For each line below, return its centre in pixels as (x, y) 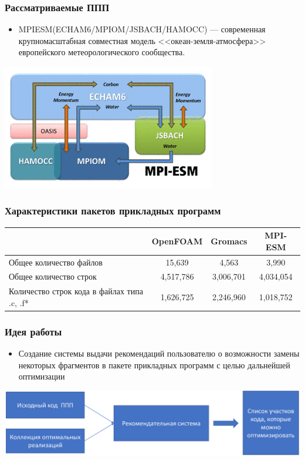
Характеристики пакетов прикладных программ (113, 211)
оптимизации (42, 376)
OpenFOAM (177, 241)
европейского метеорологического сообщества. (102, 52)
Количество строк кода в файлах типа (76, 291)
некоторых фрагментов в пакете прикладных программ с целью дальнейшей (154, 365)
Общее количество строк (53, 276)
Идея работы (33, 331)
